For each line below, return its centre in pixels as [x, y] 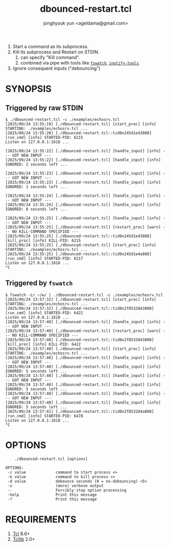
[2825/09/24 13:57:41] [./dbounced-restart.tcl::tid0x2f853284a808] [80, 411]
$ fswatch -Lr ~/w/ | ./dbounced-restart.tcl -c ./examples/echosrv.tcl [84, 295]
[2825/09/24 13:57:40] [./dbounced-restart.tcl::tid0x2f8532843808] [80, 340]
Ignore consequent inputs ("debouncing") [56, 68]
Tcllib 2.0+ [24, 539]
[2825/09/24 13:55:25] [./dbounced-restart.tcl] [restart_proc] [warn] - [86, 227]
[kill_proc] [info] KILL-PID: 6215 [43, 240]
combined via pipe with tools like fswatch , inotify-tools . [80, 62]
